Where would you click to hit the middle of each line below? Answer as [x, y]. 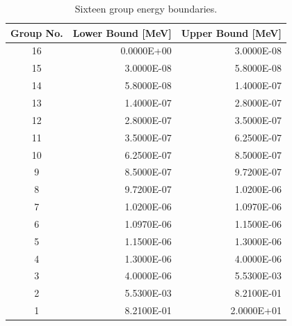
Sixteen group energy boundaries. [146, 8]
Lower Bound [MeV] [122, 32]
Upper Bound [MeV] [231, 32]
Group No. [37, 32]
